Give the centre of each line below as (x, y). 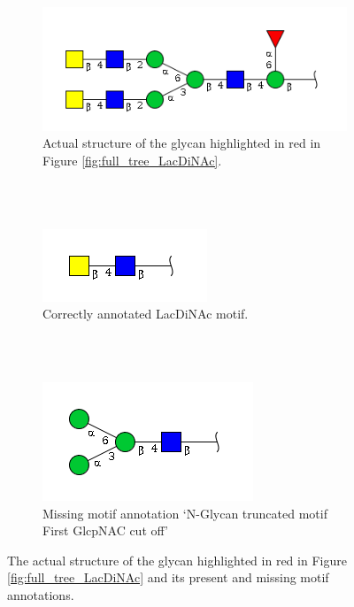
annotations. (41, 595)
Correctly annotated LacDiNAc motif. (146, 314)
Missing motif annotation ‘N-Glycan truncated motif (185, 513)
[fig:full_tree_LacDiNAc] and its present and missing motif (168, 577)
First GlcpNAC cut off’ (105, 530)
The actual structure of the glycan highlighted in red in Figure (177, 560)
